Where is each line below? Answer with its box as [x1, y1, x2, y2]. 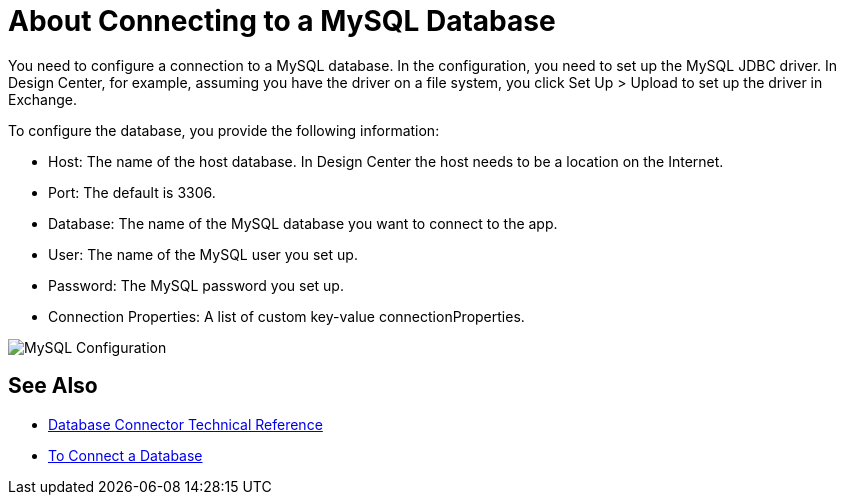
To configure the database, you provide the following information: [8, 121, 440, 139]
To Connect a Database [48, 446, 203, 464]
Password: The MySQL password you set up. [48, 276, 344, 294]
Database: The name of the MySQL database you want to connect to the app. [48, 214, 558, 232]
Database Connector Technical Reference [48, 415, 323, 433]
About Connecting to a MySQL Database [8, 4, 556, 38]
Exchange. [8, 90, 77, 108]
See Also [8, 373, 98, 399]
